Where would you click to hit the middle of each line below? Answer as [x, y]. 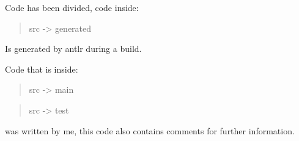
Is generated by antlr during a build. [73, 49]
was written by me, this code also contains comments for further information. [150, 130]
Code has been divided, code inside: [72, 7]
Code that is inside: [42, 69]
